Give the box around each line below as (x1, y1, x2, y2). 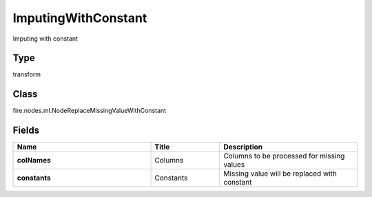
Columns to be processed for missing (223, 152, 345, 161)
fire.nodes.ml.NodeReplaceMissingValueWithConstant (12, 107, 167, 115)
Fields (12, 125, 40, 136)
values (223, 160, 245, 169)
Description (223, 142, 263, 152)
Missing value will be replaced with (223, 169, 338, 178)
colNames (17, 156, 51, 165)
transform (12, 70, 41, 79)
